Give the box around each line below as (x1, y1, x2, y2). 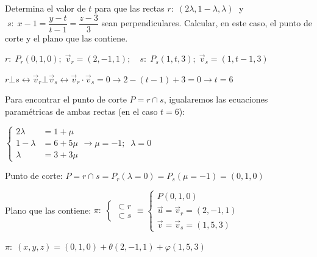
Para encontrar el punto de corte (5, 93, 127, 106)
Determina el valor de (5, 2, 86, 14)
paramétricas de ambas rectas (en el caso (5, 105, 158, 118)
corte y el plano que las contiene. (5, 31, 128, 44)
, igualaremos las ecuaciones (163, 93, 268, 106)
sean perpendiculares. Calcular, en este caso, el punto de (101, 16, 312, 29)
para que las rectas (94, 2, 165, 14)
